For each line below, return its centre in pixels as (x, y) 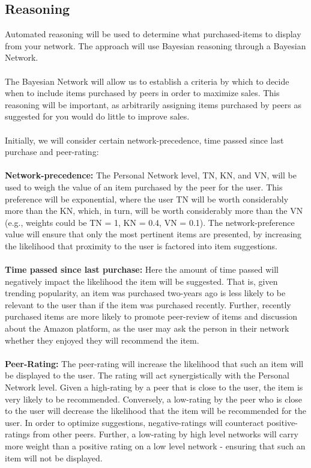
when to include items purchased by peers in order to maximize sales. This (142, 93)
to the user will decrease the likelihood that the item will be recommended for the (155, 411)
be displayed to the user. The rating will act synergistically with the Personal (147, 375)
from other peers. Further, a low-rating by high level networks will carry (165, 434)
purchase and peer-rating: (52, 152)
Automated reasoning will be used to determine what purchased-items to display (153, 34)
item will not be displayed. (54, 457)
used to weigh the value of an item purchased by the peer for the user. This (144, 187)
